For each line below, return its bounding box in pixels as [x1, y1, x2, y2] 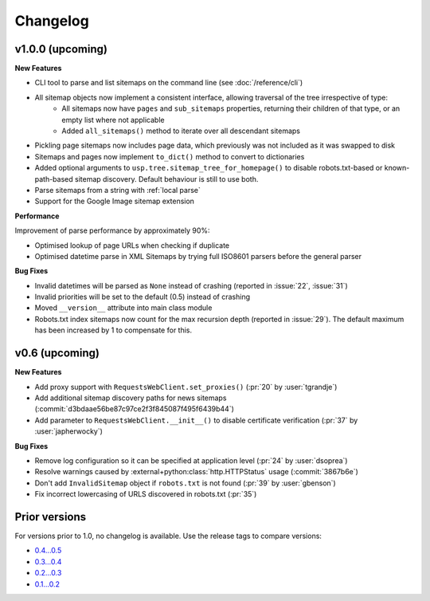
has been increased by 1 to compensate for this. [34, 325, 193, 335]
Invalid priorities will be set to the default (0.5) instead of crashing [34, 292, 251, 302]
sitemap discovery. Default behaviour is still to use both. [74, 174, 259, 183]
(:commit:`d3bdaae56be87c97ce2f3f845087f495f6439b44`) [34, 404, 235, 414]
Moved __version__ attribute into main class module [34, 303, 213, 312]
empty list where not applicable [61, 115, 165, 124]
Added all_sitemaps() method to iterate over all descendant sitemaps [61, 126, 300, 136]
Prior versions [14, 510, 87, 524]
